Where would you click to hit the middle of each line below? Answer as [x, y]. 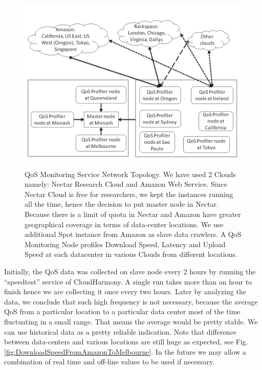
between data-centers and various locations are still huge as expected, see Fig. [126, 342]
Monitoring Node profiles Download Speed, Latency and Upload [125, 244]
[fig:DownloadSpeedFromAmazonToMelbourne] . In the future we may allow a [125, 351]
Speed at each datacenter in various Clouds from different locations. [131, 254]
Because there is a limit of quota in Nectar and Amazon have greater [133, 214]
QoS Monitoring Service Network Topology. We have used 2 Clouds [130, 174]
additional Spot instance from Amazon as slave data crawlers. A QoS [133, 234]
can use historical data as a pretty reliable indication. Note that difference [120, 331]
